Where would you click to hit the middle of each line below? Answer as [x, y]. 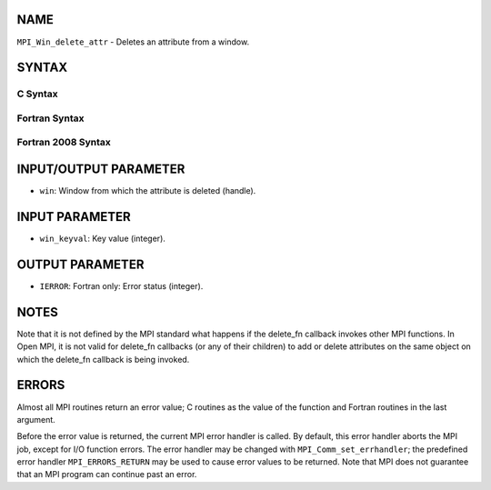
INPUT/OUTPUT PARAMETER [101, 170]
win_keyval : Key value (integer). [102, 239]
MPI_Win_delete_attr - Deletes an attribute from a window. [133, 42]
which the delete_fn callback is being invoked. [103, 359]
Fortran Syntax [50, 118]
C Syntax [37, 94]
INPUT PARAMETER [74, 217]
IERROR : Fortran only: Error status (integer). [121, 285]
